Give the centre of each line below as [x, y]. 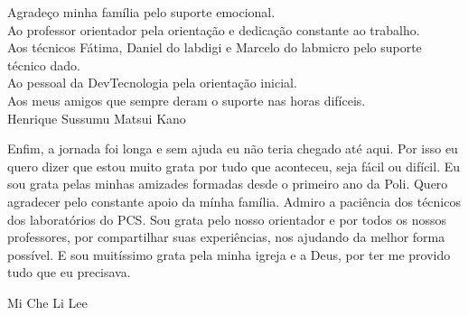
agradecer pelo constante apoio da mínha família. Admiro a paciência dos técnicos [234, 201]
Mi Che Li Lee [47, 302]
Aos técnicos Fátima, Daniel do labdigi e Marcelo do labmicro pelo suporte [215, 47]
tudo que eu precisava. [69, 272]
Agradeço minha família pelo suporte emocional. [141, 12]
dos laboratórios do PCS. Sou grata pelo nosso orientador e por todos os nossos [227, 219]
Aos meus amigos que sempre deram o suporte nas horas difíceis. [187, 100]
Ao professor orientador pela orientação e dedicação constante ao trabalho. [214, 29]
